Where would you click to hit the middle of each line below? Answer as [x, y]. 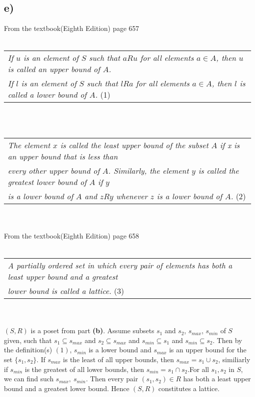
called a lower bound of [47, 95]
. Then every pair [112, 379]
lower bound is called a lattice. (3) [66, 291]
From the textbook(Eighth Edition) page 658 [72, 235]
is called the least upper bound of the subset [134, 145]
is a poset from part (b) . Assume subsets [92, 331]
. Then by [227, 340]
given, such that [28, 340]
